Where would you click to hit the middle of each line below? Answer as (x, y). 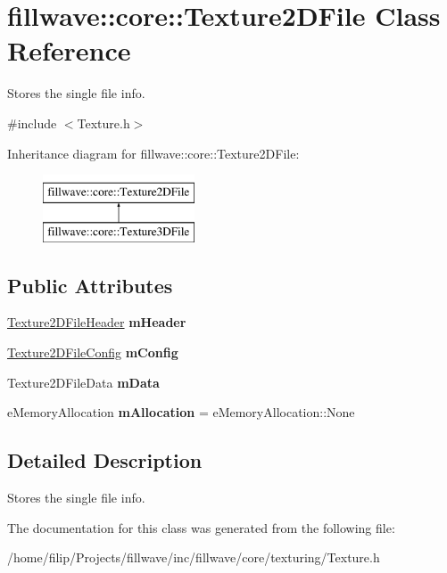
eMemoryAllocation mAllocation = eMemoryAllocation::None (181, 412)
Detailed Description (105, 460)
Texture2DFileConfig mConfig (93, 352)
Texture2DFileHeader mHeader (97, 322)
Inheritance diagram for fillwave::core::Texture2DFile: (153, 153)
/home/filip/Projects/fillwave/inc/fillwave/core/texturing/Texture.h (194, 557)
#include (32, 123)
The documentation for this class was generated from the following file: (201, 527)
